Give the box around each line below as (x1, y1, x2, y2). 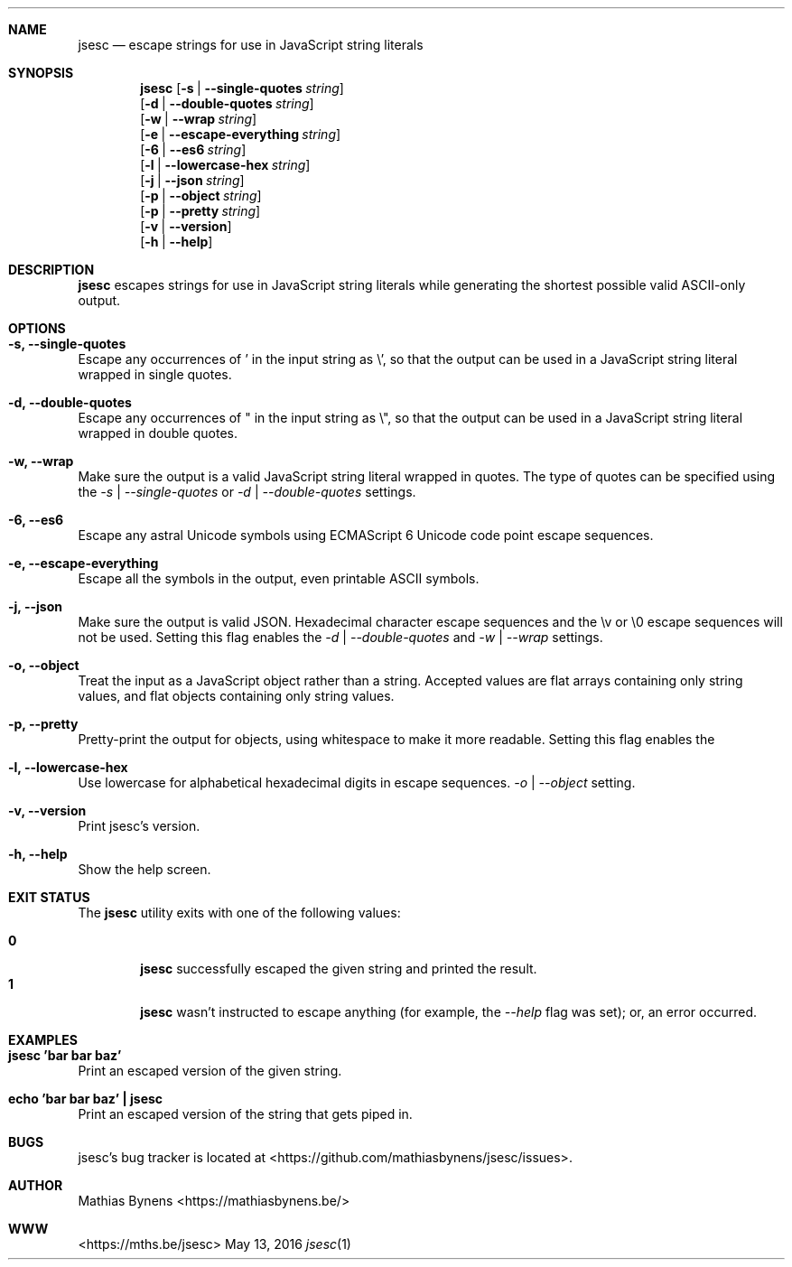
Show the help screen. (78, 862, 211, 877)
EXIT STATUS (8, 890, 90, 905)
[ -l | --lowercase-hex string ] (140, 157, 311, 172)
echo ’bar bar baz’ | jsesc (8, 1091, 163, 1106)
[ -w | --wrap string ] (140, 111, 257, 126)
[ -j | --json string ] (140, 172, 245, 188)
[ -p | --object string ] (140, 188, 262, 203)
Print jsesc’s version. (78, 818, 200, 834)
